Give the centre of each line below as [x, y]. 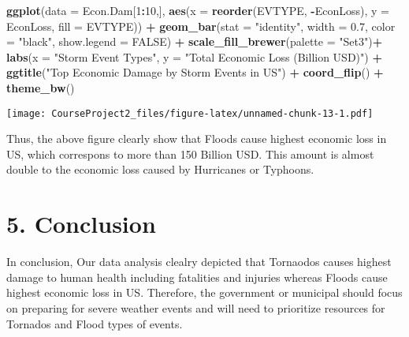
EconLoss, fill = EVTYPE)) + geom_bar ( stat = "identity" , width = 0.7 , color [201, 26]
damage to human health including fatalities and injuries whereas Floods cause [197, 277]
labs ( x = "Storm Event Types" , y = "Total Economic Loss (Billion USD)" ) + [194, 56]
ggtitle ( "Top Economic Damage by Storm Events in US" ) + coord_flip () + [195, 72]
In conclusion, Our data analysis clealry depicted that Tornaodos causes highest [199, 262]
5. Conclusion [81, 224]
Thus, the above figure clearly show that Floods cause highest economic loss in [197, 139]
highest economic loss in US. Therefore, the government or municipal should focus [204, 292]
